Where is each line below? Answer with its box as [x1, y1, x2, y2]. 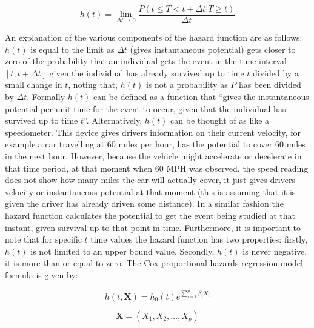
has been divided [239, 78, 301, 91]
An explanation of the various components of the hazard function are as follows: [5, 31, 302, 44]
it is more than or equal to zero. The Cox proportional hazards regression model [5, 256, 303, 269]
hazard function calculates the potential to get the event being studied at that [5, 209, 295, 221]
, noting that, [68, 78, 118, 91]
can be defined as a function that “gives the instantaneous [93, 90, 309, 103]
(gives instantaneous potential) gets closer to [130, 42, 296, 55]
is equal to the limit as [30, 42, 115, 55]
